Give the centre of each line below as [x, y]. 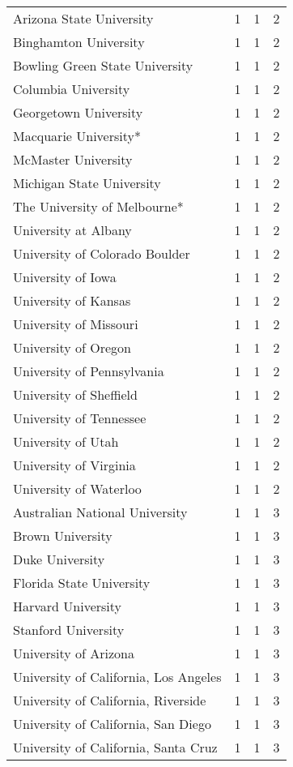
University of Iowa [65, 277]
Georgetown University [78, 112]
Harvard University [68, 606]
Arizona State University [83, 18]
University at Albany [72, 230]
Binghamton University [79, 42]
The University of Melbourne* [98, 206]
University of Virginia [74, 465]
